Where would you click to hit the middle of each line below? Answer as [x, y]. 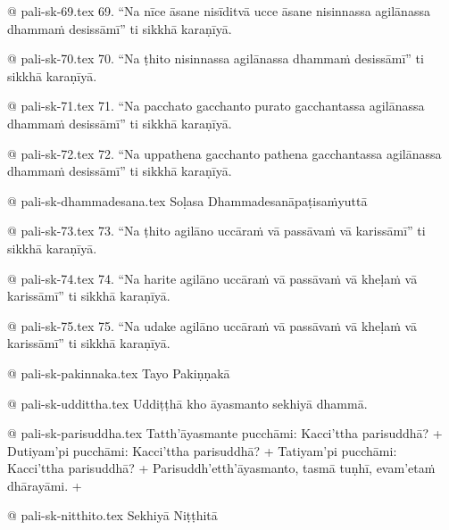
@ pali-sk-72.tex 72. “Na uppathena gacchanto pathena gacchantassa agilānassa [224, 153]
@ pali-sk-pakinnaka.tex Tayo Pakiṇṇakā [119, 373]
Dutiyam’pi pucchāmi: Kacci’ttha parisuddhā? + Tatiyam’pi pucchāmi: [202, 450]
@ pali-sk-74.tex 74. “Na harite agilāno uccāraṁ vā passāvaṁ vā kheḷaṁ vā [212, 278]
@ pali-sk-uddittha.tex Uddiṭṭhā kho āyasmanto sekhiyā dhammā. [187, 403]
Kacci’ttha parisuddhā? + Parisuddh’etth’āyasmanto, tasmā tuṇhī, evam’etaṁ [221, 468]
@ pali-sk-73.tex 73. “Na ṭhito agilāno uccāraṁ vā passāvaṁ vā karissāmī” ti [216, 231]
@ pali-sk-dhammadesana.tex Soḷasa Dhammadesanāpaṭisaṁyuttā [187, 200]
